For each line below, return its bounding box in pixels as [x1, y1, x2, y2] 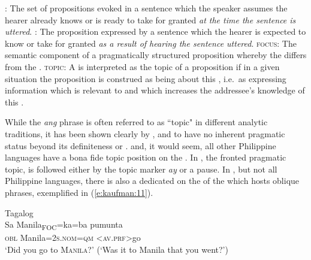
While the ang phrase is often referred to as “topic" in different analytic [5, 116, 268, 128]
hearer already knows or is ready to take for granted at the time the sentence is [5, 13, 296, 26]
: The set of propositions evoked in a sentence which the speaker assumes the [5, 2, 288, 14]
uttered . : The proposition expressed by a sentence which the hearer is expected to [5, 25, 306, 38]
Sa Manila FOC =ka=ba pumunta [5, 218, 123, 232]
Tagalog [5, 206, 34, 219]
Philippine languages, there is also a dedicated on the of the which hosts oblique [5, 174, 300, 187]
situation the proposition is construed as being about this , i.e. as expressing [5, 72, 286, 84]
